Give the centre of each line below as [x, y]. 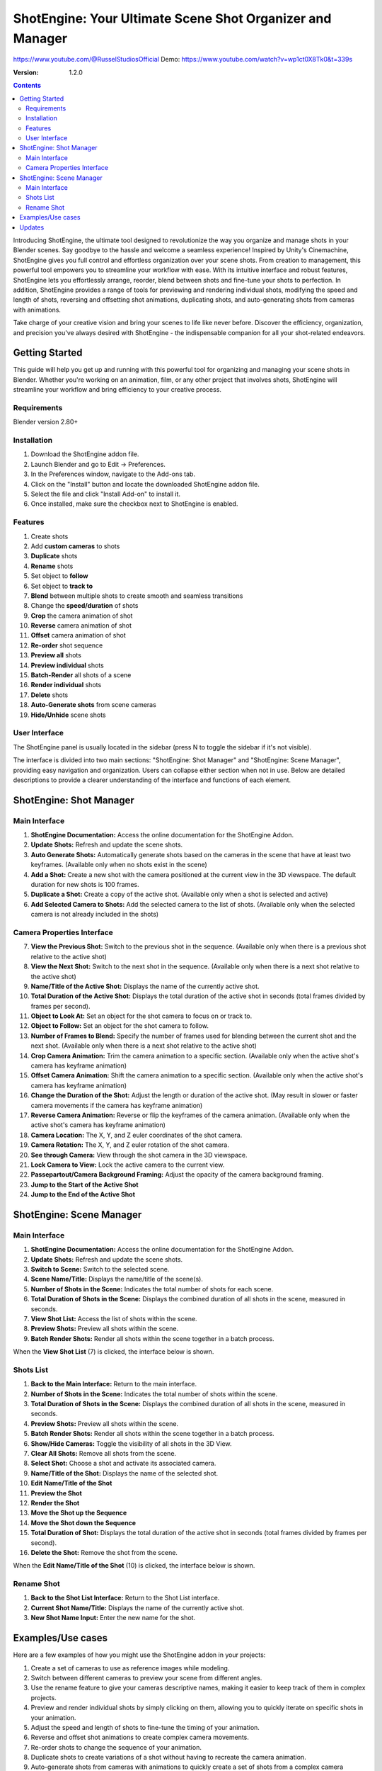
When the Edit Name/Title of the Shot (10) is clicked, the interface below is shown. [134, 1566]
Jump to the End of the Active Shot [83, 1194]
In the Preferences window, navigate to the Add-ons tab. [113, 474]
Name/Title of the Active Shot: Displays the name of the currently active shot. [145, 986]
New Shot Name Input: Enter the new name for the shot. [113, 1618]
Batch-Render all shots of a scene [81, 675]
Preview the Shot [57, 1493]
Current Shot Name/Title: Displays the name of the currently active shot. [137, 1607]
